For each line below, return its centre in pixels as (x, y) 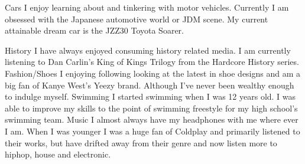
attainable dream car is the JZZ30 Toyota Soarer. (94, 30)
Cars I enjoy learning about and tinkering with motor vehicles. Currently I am (147, 7)
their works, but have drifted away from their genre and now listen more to (141, 142)
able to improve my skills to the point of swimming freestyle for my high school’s (151, 108)
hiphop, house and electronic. (58, 154)
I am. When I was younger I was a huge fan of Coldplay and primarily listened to (152, 131)
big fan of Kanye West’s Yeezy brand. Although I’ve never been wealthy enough (150, 85)
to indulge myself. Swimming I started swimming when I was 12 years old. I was (150, 96)
